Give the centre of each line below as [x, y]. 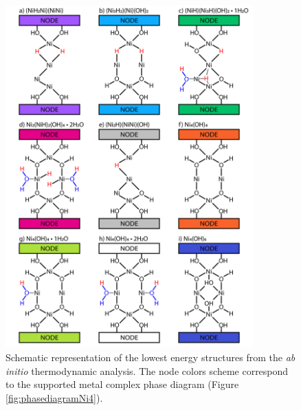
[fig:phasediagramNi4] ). [54, 397]
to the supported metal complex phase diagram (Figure [122, 384]
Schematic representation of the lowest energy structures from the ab [150, 357]
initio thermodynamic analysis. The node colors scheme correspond [147, 370]
